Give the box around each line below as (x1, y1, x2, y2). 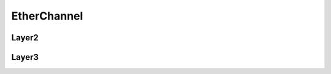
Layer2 (11, 32, 39, 43)
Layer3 (11, 52, 39, 62)
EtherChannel (11, 9, 83, 23)
